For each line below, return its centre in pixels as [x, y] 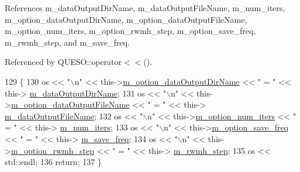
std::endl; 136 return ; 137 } [53, 162]
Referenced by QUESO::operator [63, 62]
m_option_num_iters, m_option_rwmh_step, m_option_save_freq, [130, 31]
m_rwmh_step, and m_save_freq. [67, 42]
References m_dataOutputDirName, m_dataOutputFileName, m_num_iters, [145, 8]
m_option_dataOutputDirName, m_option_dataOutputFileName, [126, 19]
